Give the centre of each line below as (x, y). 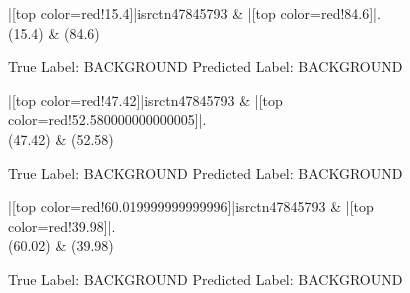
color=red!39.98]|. (62, 225)
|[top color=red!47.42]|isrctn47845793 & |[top (145, 99)
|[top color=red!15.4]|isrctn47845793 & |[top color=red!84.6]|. (194, 13)
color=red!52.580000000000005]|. (107, 119)
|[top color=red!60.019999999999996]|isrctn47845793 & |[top (191, 206)
